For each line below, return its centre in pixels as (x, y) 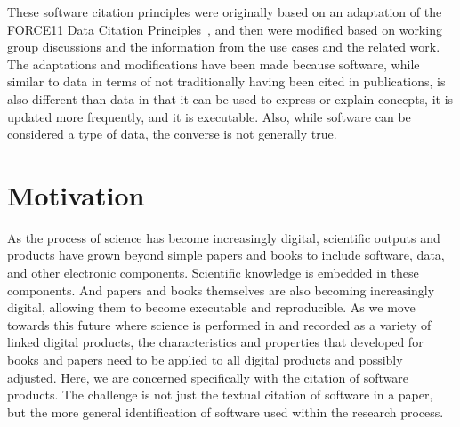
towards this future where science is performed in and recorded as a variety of (219, 324)
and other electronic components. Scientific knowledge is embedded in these (213, 273)
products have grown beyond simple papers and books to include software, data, (226, 255)
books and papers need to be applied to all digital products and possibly (205, 360)
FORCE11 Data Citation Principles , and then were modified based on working (225, 29)
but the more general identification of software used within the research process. (226, 411)
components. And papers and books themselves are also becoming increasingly (221, 290)
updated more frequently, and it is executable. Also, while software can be (209, 116)
